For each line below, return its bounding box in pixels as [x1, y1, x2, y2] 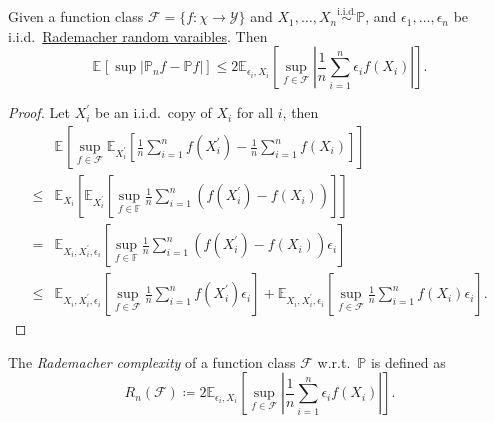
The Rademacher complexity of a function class [8, 351, 296, 372]
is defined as [370, 351, 446, 372]
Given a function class [8, 6, 144, 27]
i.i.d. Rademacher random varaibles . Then [8, 25, 268, 46]
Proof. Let [8, 102, 70, 123]
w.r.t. [317, 351, 351, 372]
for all [236, 102, 274, 123]
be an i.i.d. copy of [95, 102, 212, 123]
